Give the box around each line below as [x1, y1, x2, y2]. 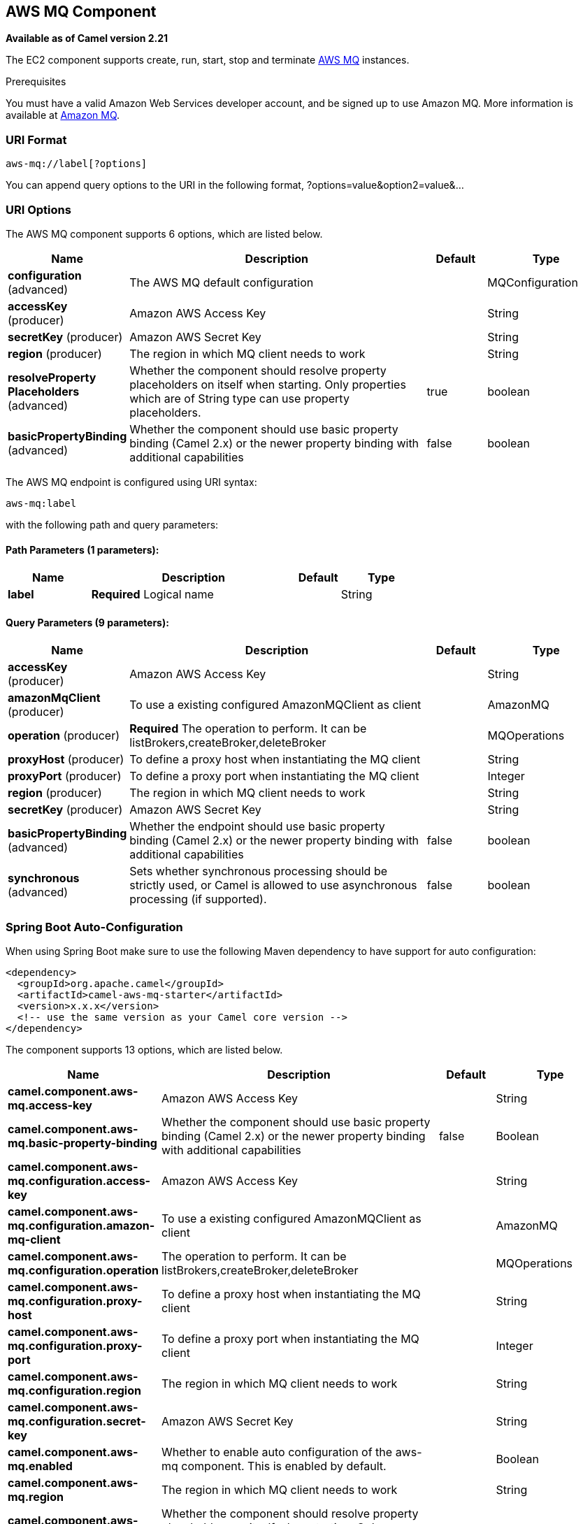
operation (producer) [8, 728, 120, 743]
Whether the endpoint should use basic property [129, 819, 385, 834]
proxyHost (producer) [8, 752, 124, 767]
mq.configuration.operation [8, 1263, 159, 1278]
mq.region [8, 1490, 64, 1504]
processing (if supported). [129, 892, 267, 907]
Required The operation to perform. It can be [129, 721, 367, 736]
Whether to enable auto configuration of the [161, 1445, 393, 1460]
